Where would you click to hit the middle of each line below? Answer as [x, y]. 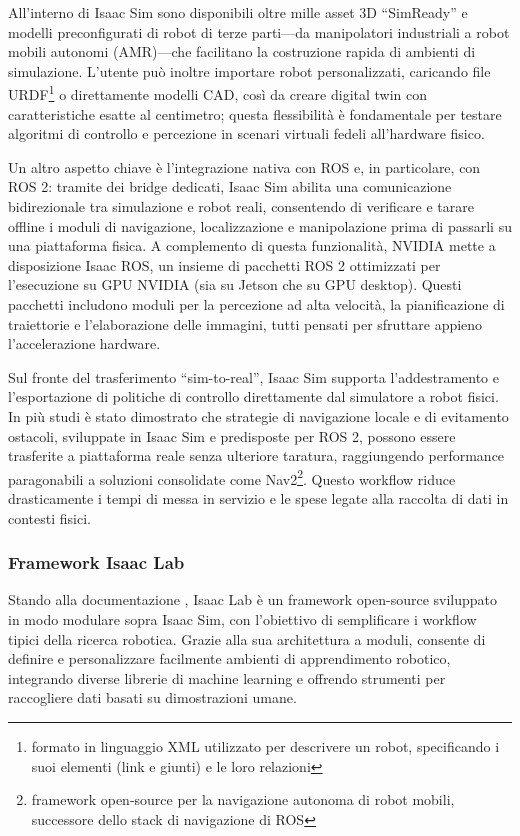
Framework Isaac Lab [96, 562]
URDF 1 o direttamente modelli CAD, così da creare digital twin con [218, 93]
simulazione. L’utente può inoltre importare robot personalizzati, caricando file [249, 70]
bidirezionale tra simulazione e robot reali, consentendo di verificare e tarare [241, 206]
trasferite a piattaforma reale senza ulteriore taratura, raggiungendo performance [256, 455]
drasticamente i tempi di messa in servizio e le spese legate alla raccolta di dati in [258, 497]
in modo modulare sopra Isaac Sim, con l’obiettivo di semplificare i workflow [242, 618]
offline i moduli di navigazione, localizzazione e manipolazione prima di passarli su [260, 225]
